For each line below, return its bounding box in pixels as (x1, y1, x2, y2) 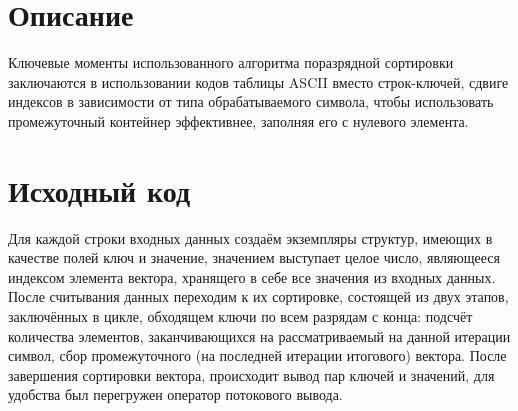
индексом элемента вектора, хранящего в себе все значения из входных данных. (8, 266, 496, 287)
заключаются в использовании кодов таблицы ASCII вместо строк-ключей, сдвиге (8, 71, 509, 92)
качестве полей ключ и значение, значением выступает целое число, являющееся (8, 247, 500, 268)
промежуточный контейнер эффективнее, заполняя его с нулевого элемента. (8, 110, 469, 131)
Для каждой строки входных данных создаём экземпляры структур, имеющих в (8, 227, 493, 248)
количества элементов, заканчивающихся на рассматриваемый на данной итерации (8, 325, 511, 346)
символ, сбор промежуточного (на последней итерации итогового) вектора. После (8, 345, 507, 366)
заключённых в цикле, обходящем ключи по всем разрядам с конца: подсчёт (8, 306, 473, 326)
